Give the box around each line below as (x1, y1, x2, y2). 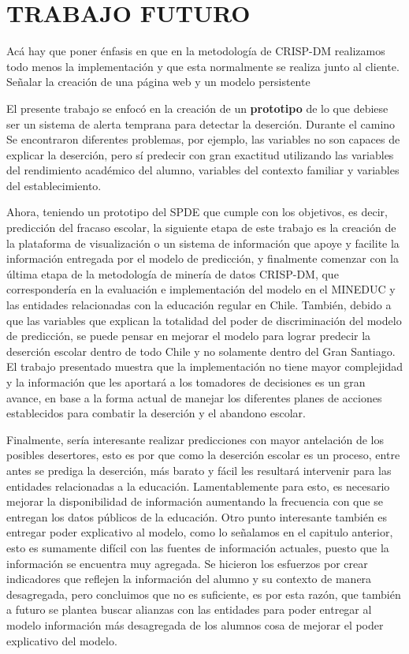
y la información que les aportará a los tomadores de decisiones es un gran (6, 374, 366, 390)
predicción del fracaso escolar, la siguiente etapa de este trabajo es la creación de (6, 219, 396, 236)
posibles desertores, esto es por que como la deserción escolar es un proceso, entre (6, 447, 400, 463)
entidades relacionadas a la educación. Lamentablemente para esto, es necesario (6, 477, 390, 494)
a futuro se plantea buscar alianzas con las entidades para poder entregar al (6, 601, 372, 618)
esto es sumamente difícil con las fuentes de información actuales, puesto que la (6, 539, 389, 555)
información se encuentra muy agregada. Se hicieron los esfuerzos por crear (6, 555, 368, 571)
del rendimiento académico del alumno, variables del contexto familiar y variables (6, 162, 400, 178)
